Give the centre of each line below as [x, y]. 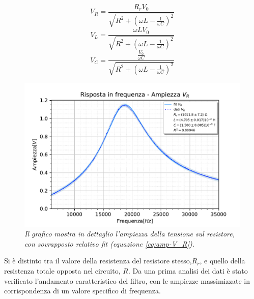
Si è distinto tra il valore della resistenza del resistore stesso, [98, 261]
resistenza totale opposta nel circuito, [62, 270]
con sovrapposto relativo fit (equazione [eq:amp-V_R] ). [110, 243]
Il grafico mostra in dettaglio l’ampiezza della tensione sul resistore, [130, 234]
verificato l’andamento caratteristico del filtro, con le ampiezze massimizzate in [127, 280]
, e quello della [222, 261]
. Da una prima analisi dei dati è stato [188, 270]
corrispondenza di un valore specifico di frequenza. [82, 291]
